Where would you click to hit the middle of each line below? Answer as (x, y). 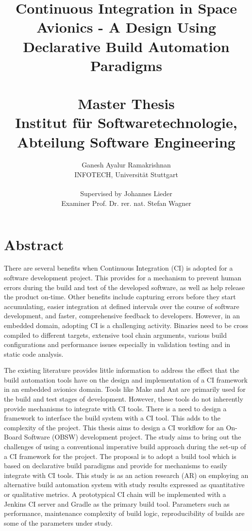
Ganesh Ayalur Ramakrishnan (126, 165)
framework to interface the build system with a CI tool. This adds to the (112, 418)
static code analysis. (34, 354)
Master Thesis (126, 103)
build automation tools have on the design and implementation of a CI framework (126, 379)
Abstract (34, 245)
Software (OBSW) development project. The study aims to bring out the (133, 437)
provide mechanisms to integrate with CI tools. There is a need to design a (115, 408)
